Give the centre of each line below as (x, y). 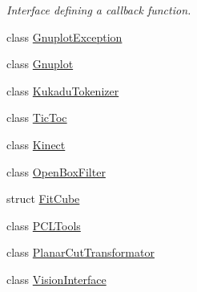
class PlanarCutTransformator (80, 252)
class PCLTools (44, 225)
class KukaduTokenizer (63, 90)
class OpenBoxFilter (56, 171)
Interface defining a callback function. (99, 10)
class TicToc (37, 118)
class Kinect (36, 144)
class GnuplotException (64, 36)
